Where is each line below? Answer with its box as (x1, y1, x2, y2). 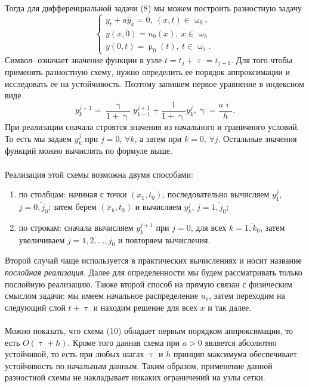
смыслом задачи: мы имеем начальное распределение (5, 289, 198, 302)
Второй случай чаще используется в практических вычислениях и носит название (5, 254, 302, 267)
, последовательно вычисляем (162, 188, 270, 200)
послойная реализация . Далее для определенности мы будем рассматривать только (5, 266, 302, 278)
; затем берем (48, 200, 97, 213)
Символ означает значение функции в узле (5, 53, 162, 66)
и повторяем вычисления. (118, 233, 211, 246)
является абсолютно (205, 336, 277, 348)
